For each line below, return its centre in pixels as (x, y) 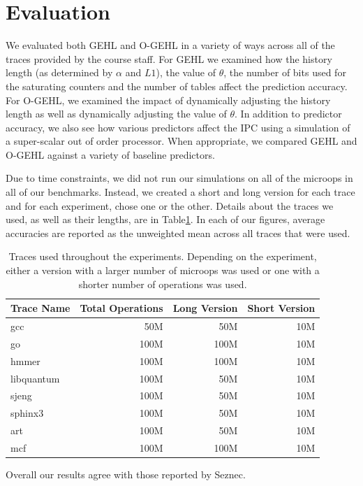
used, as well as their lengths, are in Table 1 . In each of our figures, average (165, 219)
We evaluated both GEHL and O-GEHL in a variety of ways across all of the (170, 45)
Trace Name (40, 308)
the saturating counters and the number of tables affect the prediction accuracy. (177, 86)
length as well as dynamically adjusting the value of (116, 114)
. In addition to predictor (288, 114)
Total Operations (121, 308)
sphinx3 (27, 413)
